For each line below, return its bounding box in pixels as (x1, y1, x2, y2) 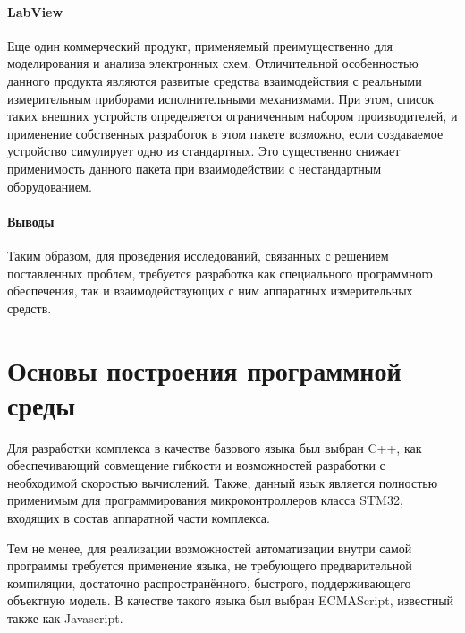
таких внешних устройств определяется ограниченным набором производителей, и (7, 107, 458, 125)
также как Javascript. (7, 608, 123, 627)
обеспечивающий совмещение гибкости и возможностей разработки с (7, 456, 385, 475)
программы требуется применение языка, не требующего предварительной (7, 556, 412, 575)
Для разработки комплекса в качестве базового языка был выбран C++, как (7, 438, 422, 457)
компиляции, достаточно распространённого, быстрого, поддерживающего (7, 573, 411, 592)
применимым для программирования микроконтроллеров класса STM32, (7, 491, 403, 509)
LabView (7, 2, 63, 21)
